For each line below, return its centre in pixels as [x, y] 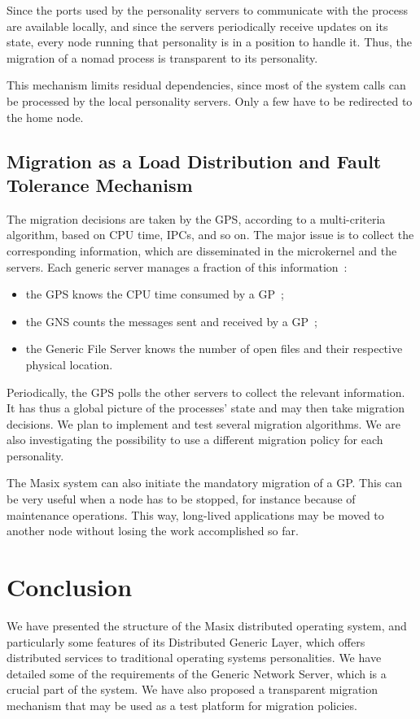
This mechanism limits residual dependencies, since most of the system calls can [206, 85]
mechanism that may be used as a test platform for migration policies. [182, 705]
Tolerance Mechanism [100, 184]
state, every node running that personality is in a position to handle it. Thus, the [209, 42]
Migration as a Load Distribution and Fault [194, 161]
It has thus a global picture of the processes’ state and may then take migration [206, 408]
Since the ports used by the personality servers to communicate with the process [208, 10]
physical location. [69, 364]
